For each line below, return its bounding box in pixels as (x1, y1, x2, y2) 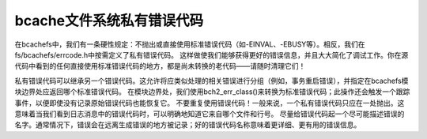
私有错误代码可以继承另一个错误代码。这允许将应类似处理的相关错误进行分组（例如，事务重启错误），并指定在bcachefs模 (14, 76, 409, 85)
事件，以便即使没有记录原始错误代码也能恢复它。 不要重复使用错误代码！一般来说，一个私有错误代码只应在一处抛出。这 (14, 98, 405, 107)
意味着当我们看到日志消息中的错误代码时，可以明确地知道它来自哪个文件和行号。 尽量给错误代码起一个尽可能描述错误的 (14, 109, 405, 118)
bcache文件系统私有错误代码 (14, 12, 204, 29)
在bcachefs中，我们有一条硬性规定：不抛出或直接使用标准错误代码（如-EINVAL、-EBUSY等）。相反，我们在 (14, 39, 365, 49)
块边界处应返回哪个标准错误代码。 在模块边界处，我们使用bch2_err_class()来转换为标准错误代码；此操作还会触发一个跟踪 (14, 87, 410, 96)
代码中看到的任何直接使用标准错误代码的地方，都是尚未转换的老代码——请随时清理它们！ (14, 62, 306, 71)
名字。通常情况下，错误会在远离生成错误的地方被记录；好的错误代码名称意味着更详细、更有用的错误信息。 (14, 120, 361, 130)
